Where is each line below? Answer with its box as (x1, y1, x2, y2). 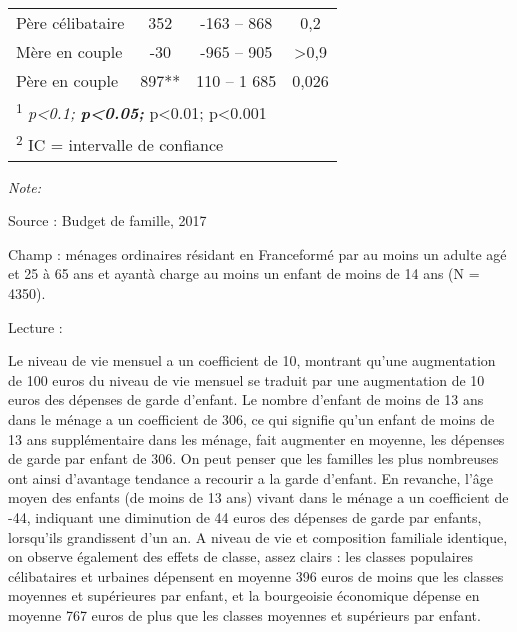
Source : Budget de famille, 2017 (8, 210, 207, 231)
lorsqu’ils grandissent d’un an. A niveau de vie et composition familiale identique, (8, 526, 508, 547)
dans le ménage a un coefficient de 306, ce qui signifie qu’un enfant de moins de (8, 409, 495, 429)
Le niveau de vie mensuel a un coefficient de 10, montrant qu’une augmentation (8, 350, 496, 371)
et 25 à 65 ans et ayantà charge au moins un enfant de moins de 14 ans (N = (8, 263, 480, 284)
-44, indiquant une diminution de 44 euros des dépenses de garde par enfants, (8, 506, 482, 527)
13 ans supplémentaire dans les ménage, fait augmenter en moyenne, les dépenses (8, 428, 505, 449)
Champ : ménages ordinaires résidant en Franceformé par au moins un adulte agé (8, 243, 507, 264)
